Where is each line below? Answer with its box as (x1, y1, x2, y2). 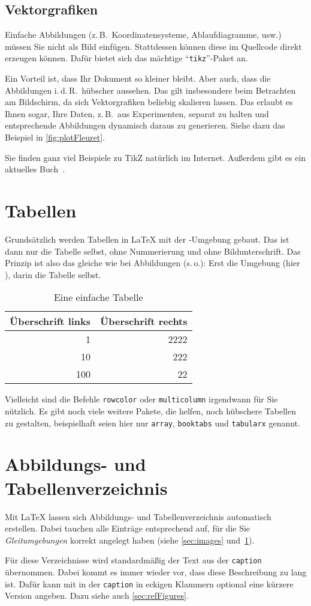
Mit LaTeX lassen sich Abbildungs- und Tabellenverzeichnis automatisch (5, 510, 271, 523)
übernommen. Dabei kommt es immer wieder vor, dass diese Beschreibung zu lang (5, 565, 307, 578)
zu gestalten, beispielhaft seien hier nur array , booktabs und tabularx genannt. (5, 416, 300, 429)
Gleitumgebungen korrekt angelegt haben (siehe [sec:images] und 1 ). (5, 533, 255, 546)
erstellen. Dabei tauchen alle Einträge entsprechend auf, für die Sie (5, 522, 250, 535)
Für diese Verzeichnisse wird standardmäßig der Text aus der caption (5, 554, 262, 566)
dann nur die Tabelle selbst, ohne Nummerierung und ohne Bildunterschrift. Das (5, 244, 301, 257)
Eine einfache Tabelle (53, 290, 143, 305)
